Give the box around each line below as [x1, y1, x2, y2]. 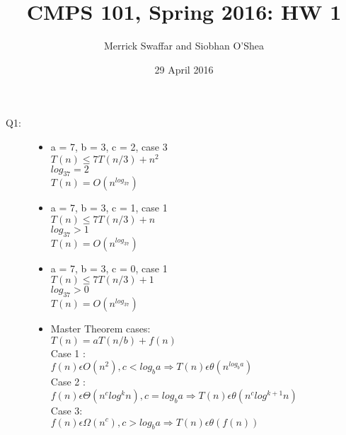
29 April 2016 [154, 62, 214, 76]
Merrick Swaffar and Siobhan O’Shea [103, 38, 265, 53]
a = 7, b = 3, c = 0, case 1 [50, 260, 168, 275]
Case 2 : [50, 374, 86, 389]
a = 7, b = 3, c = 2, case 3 [50, 139, 168, 153]
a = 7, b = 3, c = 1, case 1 [50, 200, 168, 215]
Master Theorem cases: [50, 321, 151, 336]
